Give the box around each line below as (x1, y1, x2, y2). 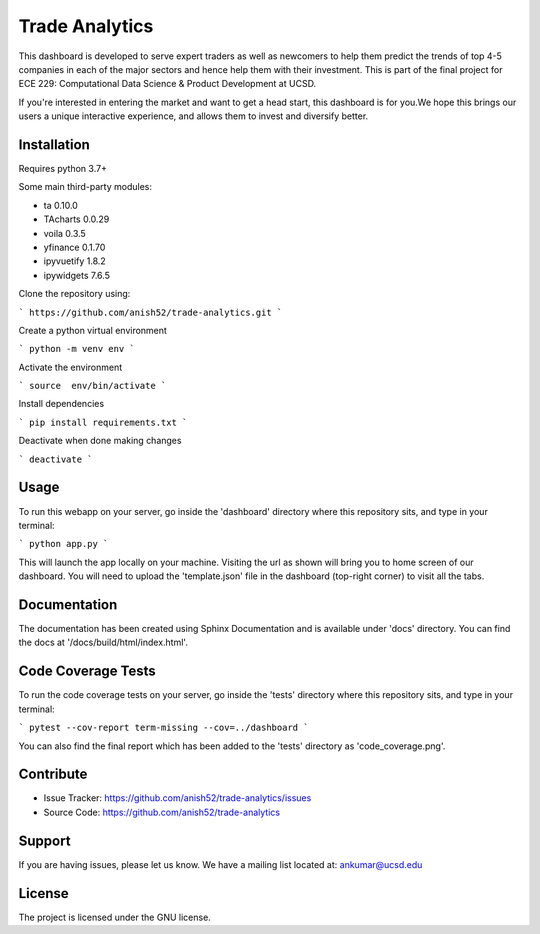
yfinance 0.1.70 (43, 241, 106, 253)
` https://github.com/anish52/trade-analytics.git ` (18, 306, 283, 318)
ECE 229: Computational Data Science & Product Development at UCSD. (18, 78, 317, 90)
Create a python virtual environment (18, 324, 167, 336)
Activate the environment (18, 361, 123, 373)
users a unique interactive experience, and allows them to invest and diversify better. (18, 110, 369, 122)
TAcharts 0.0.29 (43, 213, 110, 225)
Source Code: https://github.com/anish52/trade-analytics (43, 806, 280, 818)
